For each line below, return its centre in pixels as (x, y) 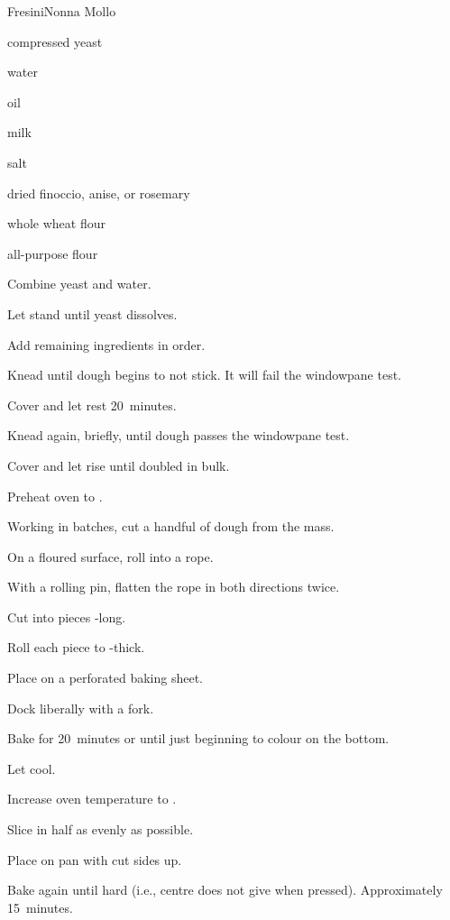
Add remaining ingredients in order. (106, 344)
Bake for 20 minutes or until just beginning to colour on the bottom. (198, 738)
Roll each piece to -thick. (76, 647)
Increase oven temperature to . (92, 799)
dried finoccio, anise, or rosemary (99, 193)
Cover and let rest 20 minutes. (92, 405)
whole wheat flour (56, 223)
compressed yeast (55, 41)
